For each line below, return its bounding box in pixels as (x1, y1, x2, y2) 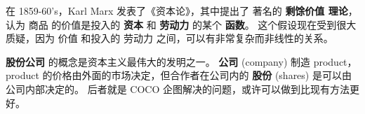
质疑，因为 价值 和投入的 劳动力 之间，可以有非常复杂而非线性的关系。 (6, 31, 333, 45)
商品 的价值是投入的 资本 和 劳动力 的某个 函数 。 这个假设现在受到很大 (28, 17, 357, 31)
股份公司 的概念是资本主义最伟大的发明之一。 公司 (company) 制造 (6, 54, 310, 69)
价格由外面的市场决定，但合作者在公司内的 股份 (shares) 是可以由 (52, 68, 352, 83)
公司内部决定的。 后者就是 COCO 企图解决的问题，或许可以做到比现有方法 (6, 81, 350, 96)
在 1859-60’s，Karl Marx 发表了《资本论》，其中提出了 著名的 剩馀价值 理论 (6, 3, 348, 17)
